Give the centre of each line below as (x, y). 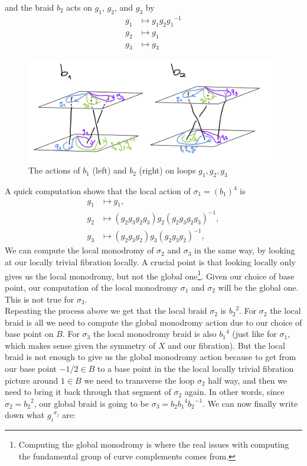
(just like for (254, 334)
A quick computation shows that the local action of (98, 191)
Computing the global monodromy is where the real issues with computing (154, 444)
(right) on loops (167, 170)
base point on (29, 334)
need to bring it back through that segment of (88, 392)
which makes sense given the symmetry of (80, 345)
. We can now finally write (250, 403)
